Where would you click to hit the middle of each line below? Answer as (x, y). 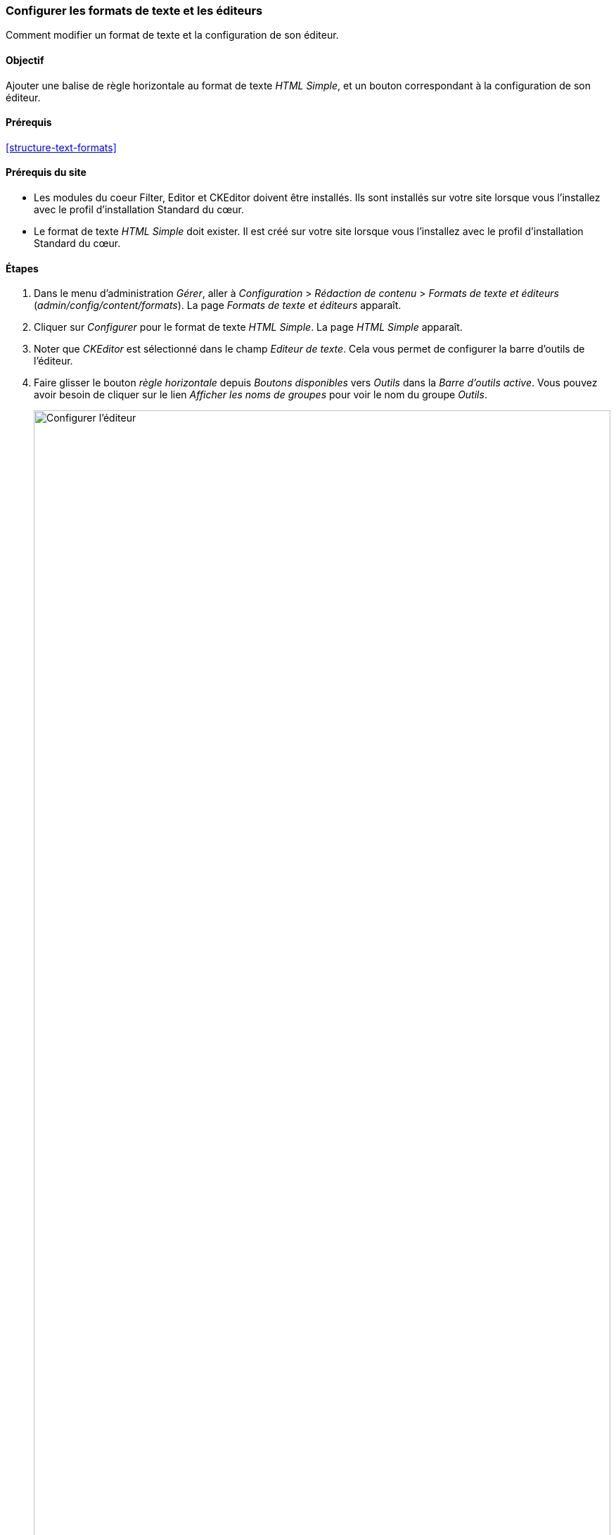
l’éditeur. (53, 361)
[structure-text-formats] (61, 147)
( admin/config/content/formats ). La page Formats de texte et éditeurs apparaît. (218, 305)
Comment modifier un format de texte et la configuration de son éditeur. (172, 35)
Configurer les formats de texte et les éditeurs (134, 11)
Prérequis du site (46, 172)
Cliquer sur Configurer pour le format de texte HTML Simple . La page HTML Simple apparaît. (248, 327)
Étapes (22, 268)
